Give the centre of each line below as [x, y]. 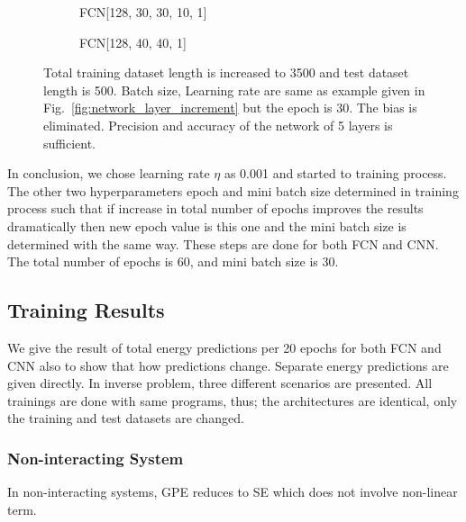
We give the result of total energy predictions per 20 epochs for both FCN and [224, 347]
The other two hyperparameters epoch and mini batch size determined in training [233, 190]
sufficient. [70, 143]
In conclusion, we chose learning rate [109, 173]
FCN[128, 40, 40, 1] [133, 42]
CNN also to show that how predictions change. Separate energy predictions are [228, 365]
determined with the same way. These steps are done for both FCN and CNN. [223, 243]
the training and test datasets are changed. [126, 418]
